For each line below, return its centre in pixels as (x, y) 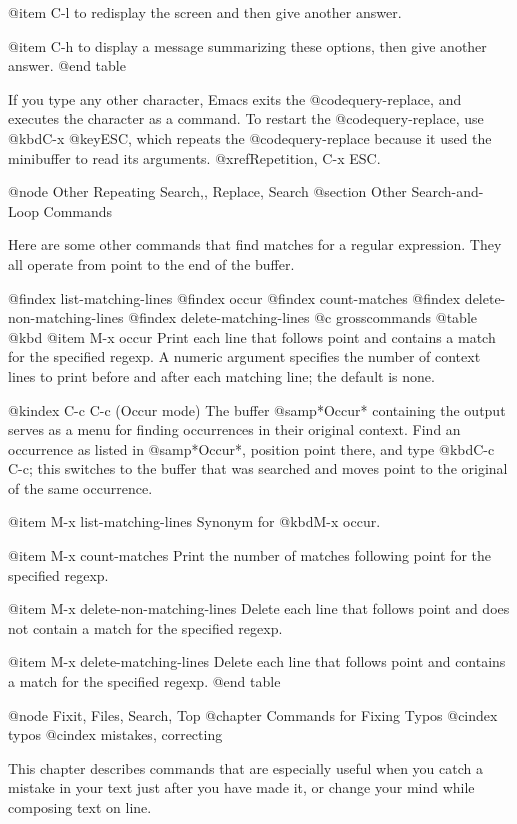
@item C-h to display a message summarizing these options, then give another (247, 45)
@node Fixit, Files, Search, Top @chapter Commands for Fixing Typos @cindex (253, 714)
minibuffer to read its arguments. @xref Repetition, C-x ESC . (194, 157)
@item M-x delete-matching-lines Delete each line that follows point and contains (257, 661)
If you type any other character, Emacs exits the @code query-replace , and (235, 98)
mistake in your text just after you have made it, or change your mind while (241, 787)
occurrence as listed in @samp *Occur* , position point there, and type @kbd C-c (251, 448)
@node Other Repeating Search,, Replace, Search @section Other (207, 191)
